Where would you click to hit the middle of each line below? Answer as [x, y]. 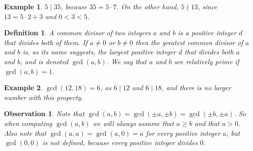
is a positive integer [207, 33]
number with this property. [44, 97]
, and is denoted [44, 61]
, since [208, 6]
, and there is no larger [196, 88]
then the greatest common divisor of [189, 42]
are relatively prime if [207, 61]
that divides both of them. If [46, 42]
